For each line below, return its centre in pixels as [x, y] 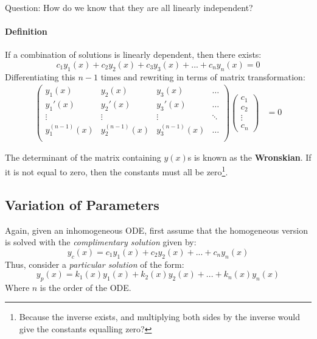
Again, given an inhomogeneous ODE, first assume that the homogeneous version [156, 230]
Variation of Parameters [82, 204]
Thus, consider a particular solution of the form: [95, 264]
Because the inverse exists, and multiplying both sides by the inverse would [160, 317]
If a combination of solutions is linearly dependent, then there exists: [133, 54]
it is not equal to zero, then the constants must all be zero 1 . [117, 171]
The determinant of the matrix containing [83, 157]
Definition [26, 31]
